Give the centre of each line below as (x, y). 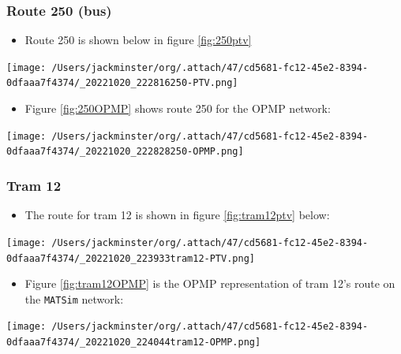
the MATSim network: (74, 298)
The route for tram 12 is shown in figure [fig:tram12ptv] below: (177, 215)
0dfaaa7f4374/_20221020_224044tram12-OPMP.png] (134, 343)
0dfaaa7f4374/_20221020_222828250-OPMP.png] (125, 152)
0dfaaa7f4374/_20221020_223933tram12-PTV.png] (131, 258)
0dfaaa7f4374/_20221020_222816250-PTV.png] (122, 83)
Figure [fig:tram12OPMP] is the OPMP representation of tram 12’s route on (210, 283)
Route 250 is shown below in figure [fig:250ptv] (138, 40)
